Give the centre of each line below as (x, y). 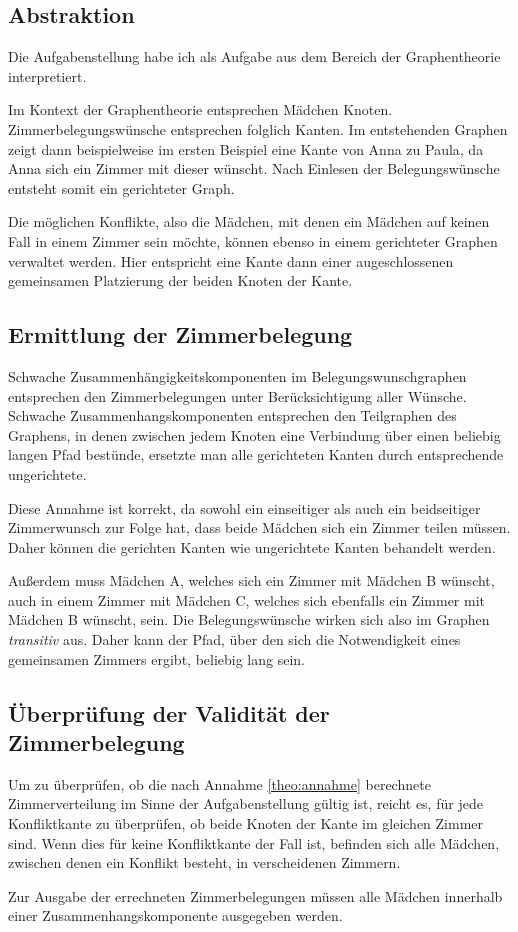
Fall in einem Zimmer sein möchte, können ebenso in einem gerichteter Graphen (253, 240)
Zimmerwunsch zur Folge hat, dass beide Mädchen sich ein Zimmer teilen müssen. (259, 527)
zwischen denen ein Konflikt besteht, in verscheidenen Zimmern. (204, 862)
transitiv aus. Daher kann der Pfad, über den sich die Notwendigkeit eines (234, 639)
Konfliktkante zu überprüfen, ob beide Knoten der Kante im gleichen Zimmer (246, 823)
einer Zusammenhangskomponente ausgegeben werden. (175, 915)
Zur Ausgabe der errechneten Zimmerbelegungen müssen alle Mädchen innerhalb (255, 895)
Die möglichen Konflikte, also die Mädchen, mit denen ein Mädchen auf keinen (249, 221)
